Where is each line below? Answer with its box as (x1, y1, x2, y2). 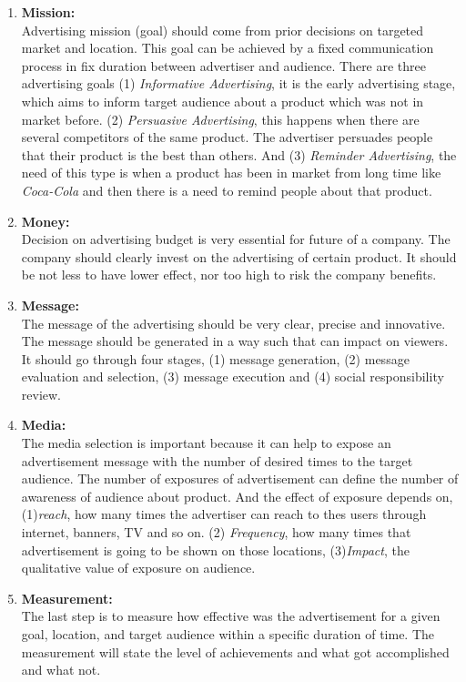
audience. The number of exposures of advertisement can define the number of (21, 469, 459, 488)
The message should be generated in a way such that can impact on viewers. (21, 331, 449, 351)
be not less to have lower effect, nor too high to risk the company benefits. (21, 265, 437, 284)
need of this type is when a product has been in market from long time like (21, 163, 441, 182)
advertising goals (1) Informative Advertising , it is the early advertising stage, (21, 74, 456, 93)
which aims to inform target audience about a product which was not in (21, 91, 424, 110)
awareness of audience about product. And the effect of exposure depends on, (21, 486, 453, 505)
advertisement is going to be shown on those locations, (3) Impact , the (21, 540, 410, 559)
